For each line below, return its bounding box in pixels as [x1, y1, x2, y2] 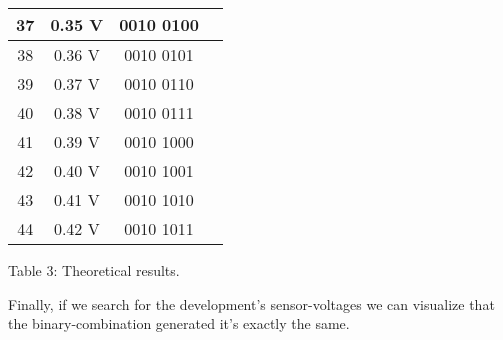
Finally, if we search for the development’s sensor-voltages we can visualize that [8, 293, 495, 314]
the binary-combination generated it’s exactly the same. [8, 313, 350, 334]
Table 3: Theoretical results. [8, 260, 180, 280]
